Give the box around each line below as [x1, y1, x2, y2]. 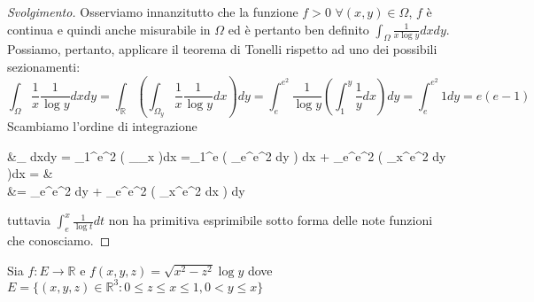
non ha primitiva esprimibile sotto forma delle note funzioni [108, 211, 433, 229]
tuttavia [7, 211, 51, 229]
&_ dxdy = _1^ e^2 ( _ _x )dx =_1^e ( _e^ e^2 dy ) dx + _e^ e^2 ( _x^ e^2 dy [7, 146, 446, 165]
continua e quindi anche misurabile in [7, 19, 211, 38]
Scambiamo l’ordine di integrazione [7, 117, 197, 136]
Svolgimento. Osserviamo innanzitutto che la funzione [7, 3, 298, 20]
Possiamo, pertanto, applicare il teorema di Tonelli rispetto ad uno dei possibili [7, 40, 437, 58]
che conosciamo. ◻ [7, 231, 111, 250]
